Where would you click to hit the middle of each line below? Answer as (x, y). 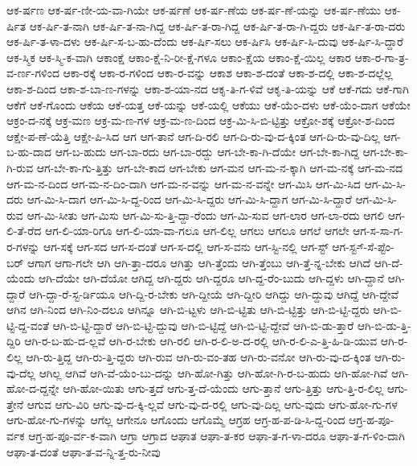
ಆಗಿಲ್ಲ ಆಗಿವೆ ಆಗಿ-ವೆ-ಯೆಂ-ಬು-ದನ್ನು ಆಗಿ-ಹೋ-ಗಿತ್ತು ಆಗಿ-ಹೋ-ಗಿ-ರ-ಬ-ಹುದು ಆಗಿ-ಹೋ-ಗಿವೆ (213, 372)
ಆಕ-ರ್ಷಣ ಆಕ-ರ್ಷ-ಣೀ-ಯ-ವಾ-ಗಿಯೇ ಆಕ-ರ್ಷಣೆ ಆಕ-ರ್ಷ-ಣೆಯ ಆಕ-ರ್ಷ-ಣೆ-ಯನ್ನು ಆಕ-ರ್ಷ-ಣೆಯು (194, 10)
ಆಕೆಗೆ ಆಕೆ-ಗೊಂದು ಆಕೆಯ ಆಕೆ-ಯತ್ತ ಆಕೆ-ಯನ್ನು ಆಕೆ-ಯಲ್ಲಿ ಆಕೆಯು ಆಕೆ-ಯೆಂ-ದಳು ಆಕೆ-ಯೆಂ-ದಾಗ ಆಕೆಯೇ (208, 104)
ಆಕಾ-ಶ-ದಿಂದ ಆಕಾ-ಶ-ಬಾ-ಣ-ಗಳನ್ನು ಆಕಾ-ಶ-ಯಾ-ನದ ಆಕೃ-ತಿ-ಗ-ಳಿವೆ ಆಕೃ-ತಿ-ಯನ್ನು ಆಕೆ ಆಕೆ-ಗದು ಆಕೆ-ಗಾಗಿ (208, 88)
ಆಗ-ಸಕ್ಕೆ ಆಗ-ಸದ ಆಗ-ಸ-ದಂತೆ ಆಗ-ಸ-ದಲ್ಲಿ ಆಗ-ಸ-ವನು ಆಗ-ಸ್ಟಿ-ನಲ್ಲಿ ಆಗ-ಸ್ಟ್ (186, 246)
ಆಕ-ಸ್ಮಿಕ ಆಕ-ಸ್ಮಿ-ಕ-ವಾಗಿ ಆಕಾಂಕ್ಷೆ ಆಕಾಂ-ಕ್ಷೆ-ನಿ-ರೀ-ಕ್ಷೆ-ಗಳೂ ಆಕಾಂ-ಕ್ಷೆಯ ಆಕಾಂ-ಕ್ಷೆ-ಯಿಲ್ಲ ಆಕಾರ (179, 57)
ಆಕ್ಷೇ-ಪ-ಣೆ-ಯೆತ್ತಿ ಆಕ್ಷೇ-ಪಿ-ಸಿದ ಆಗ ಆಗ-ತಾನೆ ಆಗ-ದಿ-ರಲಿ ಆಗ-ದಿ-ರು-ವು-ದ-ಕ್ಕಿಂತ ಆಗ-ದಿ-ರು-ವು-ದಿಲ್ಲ (193, 136)
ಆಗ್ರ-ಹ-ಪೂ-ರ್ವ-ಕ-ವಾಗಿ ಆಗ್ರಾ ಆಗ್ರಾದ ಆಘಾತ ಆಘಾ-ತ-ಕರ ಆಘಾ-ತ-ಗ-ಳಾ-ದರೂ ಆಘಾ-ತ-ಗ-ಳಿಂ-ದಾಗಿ (217, 436)
